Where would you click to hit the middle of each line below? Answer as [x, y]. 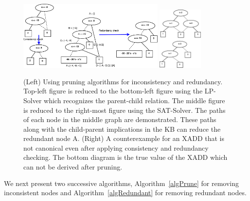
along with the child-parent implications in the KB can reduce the [122, 129]
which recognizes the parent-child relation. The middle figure [134, 100]
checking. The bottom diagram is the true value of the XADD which [125, 157]
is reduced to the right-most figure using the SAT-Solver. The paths [125, 110]
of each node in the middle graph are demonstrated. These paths [120, 119]
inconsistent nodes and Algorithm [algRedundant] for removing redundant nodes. [125, 193]
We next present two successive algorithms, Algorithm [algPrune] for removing [122, 183]
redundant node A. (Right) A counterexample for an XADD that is [124, 138]
